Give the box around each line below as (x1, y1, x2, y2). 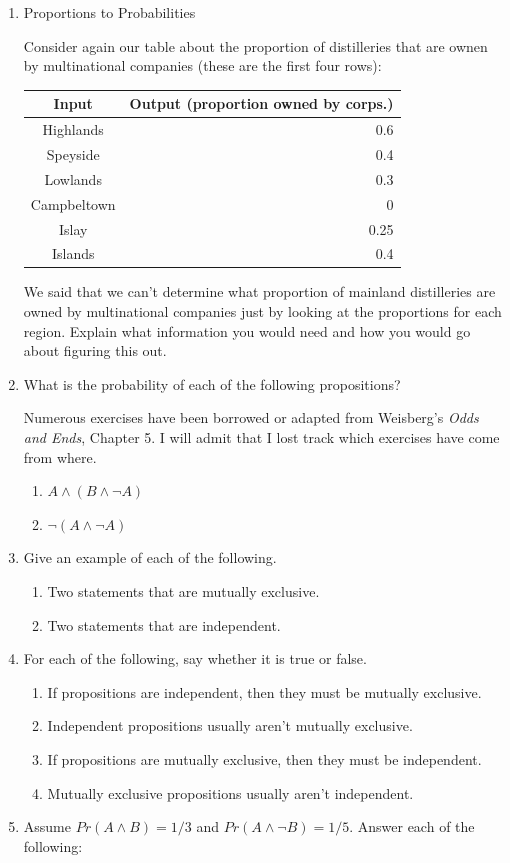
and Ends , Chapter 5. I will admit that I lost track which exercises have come (23, 427, 500, 447)
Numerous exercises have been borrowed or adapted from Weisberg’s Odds (23, 407, 479, 428)
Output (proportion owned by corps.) (129, 93, 394, 114)
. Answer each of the (349, 816, 475, 837)
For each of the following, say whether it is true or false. (23, 648, 367, 669)
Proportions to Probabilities (23, 2, 196, 22)
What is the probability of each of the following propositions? (23, 373, 401, 394)
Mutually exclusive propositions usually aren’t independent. (47, 782, 414, 803)
